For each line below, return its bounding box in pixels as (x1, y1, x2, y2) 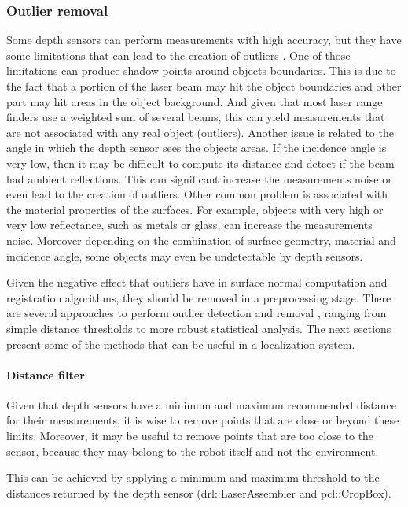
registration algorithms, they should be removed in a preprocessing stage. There (6, 289, 391, 305)
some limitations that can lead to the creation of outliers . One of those (6, 46, 351, 63)
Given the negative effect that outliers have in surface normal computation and (6, 274, 388, 291)
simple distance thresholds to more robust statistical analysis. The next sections (6, 320, 391, 336)
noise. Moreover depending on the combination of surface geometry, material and (6, 231, 396, 248)
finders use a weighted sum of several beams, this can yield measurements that (6, 109, 385, 125)
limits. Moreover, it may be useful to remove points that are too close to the (6, 427, 374, 444)
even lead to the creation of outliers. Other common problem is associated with (6, 186, 388, 202)
